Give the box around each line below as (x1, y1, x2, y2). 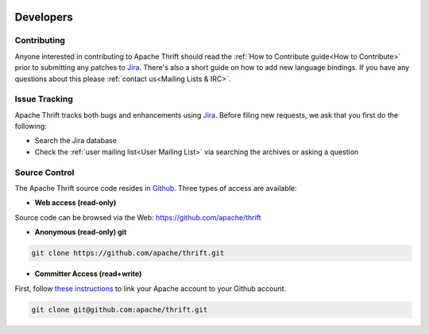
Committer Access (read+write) (34, 269, 142, 278)
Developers (14, 10, 73, 24)
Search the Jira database (34, 136, 117, 146)
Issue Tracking (14, 94, 73, 105)
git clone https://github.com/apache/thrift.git (31, 249, 225, 258)
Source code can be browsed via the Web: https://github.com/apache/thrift (14, 212, 261, 222)
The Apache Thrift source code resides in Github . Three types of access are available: (14, 184, 297, 192)
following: (14, 122, 47, 131)
